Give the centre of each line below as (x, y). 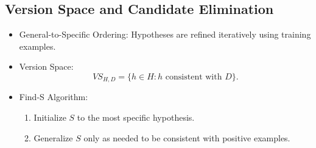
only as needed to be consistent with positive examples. (187, 137)
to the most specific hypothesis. (136, 117)
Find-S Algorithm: (54, 97)
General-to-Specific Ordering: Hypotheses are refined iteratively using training (165, 34)
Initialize (50, 117)
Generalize (53, 137)
